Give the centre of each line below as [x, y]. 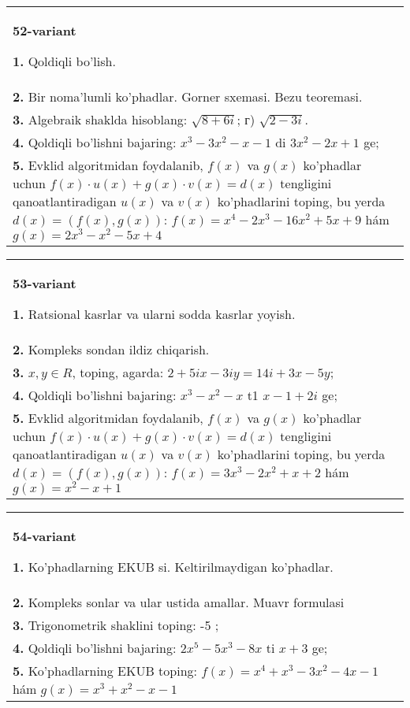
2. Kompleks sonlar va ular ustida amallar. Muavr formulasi [179, 602]
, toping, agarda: [118, 372]
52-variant [45, 30]
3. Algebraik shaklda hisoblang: [100, 119]
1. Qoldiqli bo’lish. [64, 61]
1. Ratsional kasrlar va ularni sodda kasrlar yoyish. [154, 313]
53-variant [45, 283]
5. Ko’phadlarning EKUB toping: [105, 670]
